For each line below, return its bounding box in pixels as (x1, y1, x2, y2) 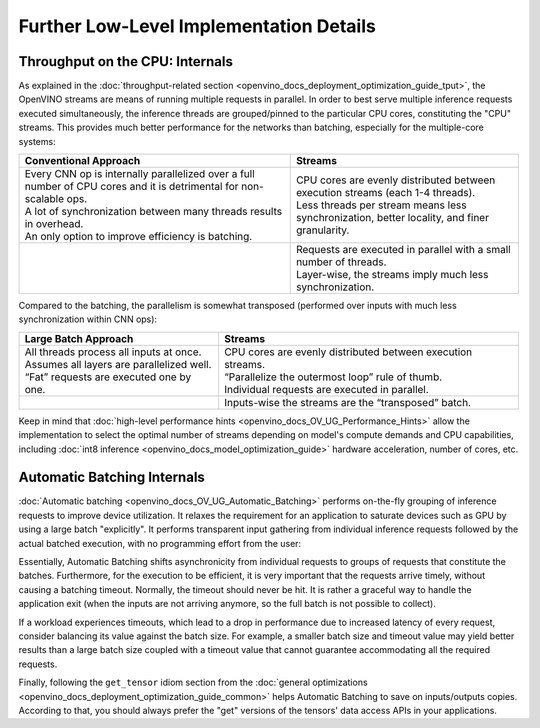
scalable (24, 192, 65, 206)
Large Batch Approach (24, 331, 134, 345)
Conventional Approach (24, 154, 141, 168)
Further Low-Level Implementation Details (18, 15, 377, 37)
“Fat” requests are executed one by (24, 370, 192, 384)
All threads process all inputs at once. (24, 345, 202, 359)
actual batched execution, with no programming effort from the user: (18, 537, 302, 549)
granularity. (295, 223, 350, 237)
